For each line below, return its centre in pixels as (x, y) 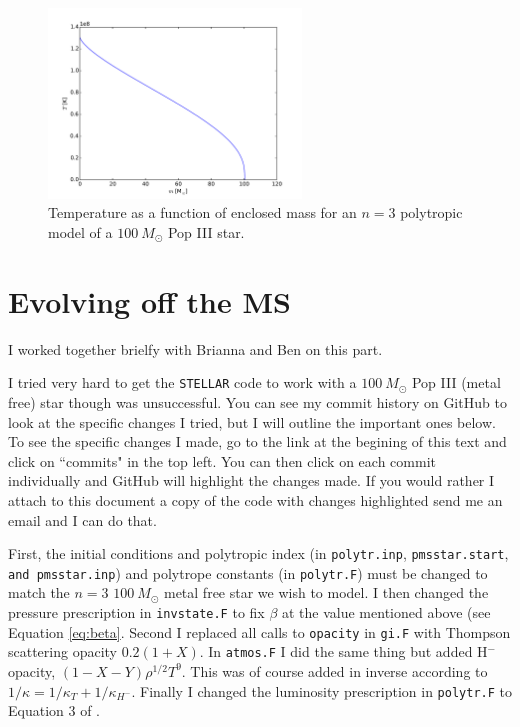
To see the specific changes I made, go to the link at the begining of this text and (257, 441)
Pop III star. (206, 231)
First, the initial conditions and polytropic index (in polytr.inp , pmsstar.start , (258, 553)
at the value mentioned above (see (386, 612)
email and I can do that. (82, 519)
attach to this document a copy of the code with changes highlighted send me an (255, 499)
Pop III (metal (456, 382)
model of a (80, 231)
